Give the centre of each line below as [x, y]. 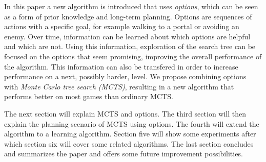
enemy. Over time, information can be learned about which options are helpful [127, 36]
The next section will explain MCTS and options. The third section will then [125, 113]
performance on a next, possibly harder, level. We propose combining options [125, 76]
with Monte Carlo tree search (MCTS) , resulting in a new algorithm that [119, 86]
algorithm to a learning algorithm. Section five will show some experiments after [130, 134]
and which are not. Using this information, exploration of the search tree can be [130, 46]
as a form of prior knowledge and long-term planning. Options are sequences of [128, 16]
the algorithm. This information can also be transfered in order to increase [121, 66]
